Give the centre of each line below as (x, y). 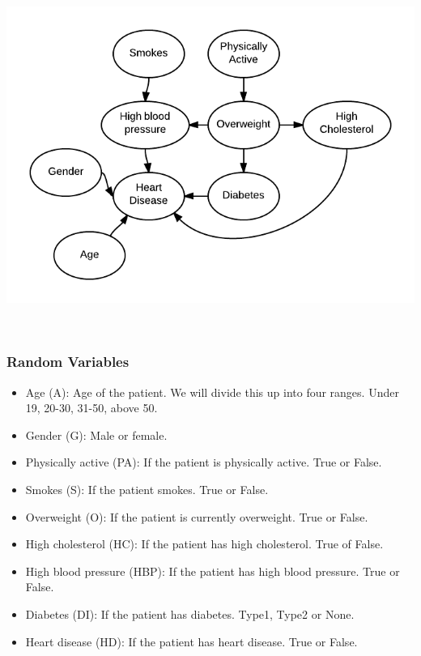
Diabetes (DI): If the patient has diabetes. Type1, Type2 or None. (190, 614)
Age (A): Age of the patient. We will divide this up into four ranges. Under (212, 392)
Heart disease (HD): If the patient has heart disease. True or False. (191, 641)
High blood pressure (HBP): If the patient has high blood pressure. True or (213, 571)
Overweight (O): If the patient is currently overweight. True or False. (197, 516)
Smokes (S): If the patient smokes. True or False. (147, 490)
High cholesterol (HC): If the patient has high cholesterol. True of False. (204, 544)
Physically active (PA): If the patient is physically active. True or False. (204, 462)
